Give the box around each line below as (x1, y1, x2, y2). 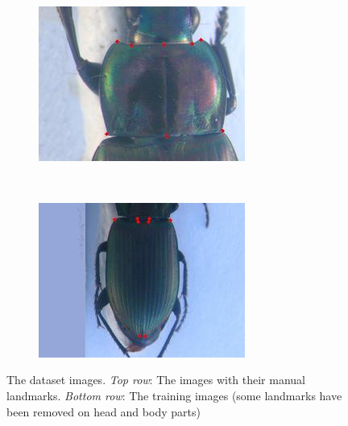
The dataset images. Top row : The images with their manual (6, 371, 305, 388)
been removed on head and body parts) (6, 403, 201, 420)
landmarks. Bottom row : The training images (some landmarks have (6, 387, 342, 403)
